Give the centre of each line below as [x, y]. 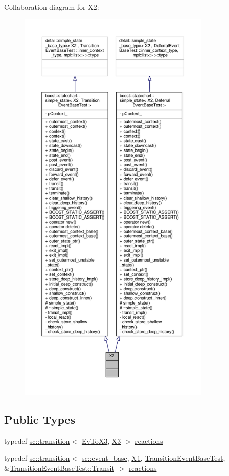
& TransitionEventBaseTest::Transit [59, 468]
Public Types [40, 419]
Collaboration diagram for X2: [52, 7]
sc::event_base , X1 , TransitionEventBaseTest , [153, 458]
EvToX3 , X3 [101, 440]
